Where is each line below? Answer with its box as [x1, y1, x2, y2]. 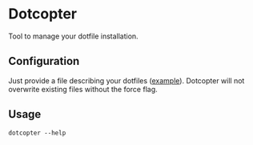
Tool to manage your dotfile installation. [8, 31, 139, 41]
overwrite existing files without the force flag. [8, 84, 158, 94]
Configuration [8, 54, 80, 68]
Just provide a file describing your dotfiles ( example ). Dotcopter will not [8, 75, 245, 85]
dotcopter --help [8, 129, 66, 137]
